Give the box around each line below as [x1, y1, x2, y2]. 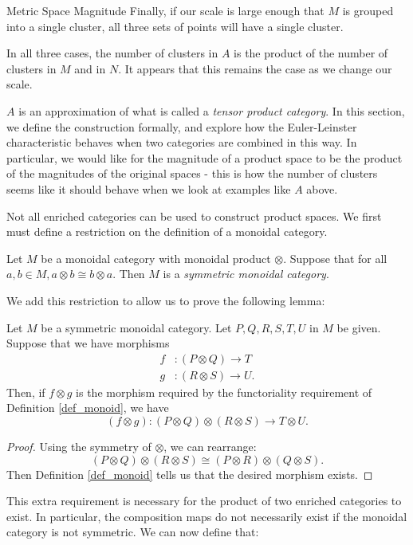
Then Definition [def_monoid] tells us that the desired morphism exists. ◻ [6, 465, 373, 482]
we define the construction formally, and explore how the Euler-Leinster [6, 118, 357, 135]
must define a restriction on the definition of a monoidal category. [6, 223, 328, 240]
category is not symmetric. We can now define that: [6, 523, 259, 540]
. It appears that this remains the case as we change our [118, 60, 392, 76]
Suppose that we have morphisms [6, 335, 170, 351]
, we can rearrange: [163, 437, 257, 454]
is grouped [342, 2, 394, 18]
